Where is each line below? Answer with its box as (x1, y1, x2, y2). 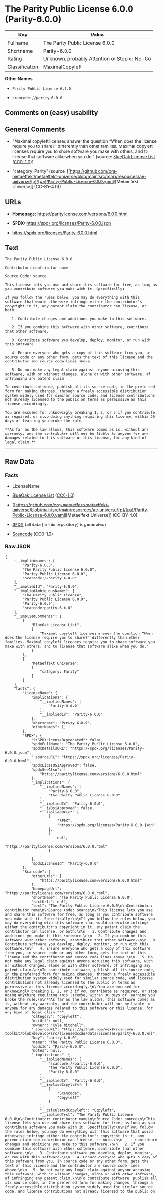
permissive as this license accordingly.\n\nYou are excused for (5, 984, 140, 989)
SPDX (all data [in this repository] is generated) (12, 522, 107, 527)
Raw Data (5, 457, 35, 466)
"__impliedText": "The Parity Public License (39, 1112, 133, 1117)
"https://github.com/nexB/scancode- (61, 1027, 136, 1032)
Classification (7, 63, 39, 70)
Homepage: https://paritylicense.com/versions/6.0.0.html (12, 211, 128, 217)
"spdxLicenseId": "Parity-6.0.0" (31, 861, 98, 866)
